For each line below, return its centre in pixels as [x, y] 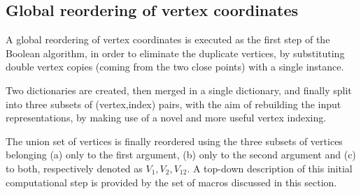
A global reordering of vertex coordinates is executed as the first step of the [168, 39]
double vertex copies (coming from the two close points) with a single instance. [175, 67]
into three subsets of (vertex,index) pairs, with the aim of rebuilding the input [174, 104]
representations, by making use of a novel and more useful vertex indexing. [166, 118]
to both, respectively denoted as [74, 168]
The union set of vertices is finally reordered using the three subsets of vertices [174, 141]
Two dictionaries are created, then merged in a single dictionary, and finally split [179, 90]
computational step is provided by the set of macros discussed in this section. [171, 182]
